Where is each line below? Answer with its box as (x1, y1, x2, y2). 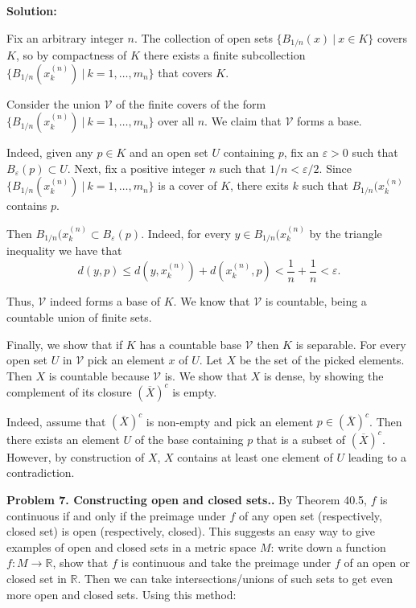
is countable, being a (265, 293, 367, 310)
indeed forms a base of (49, 293, 161, 310)
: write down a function (270, 538, 386, 555)
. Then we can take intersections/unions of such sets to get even (77, 569, 393, 586)
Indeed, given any (6, 144, 93, 161)
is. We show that (164, 367, 248, 384)
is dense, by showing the (264, 367, 384, 384)
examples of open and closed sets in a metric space (6, 538, 257, 555)
